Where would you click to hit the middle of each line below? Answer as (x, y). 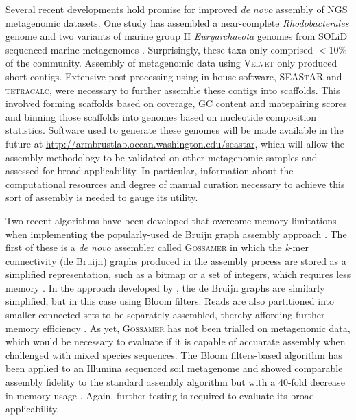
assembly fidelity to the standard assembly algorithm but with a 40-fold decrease (175, 382)
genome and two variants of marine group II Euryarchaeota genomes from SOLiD (177, 36)
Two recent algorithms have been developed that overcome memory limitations (171, 220)
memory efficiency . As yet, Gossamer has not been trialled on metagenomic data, (178, 328)
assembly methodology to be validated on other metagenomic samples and (162, 157)
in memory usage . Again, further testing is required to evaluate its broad (160, 395)
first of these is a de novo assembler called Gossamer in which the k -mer (157, 247)
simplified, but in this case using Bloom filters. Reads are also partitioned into (170, 301)
